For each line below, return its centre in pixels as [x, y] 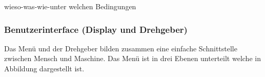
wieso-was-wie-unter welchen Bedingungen [70, 6]
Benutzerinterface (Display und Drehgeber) [96, 29]
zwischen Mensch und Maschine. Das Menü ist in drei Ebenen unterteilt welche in [132, 58]
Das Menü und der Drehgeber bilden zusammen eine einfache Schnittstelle [121, 48]
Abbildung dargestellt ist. [44, 68]
